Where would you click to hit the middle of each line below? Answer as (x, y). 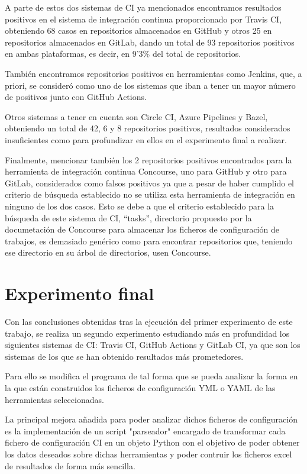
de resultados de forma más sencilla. (70, 465)
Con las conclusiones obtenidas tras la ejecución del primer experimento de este (149, 321)
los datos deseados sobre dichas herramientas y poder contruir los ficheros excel (148, 454)
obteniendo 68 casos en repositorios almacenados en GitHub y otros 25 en (138, 30)
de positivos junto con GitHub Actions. (76, 97)
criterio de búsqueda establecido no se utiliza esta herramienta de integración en (150, 194)
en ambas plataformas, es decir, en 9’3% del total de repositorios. (123, 54)
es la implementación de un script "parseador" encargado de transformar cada (145, 431)
